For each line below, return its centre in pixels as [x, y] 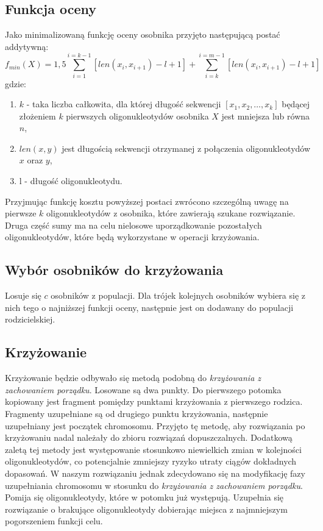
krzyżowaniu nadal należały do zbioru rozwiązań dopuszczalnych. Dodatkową [149, 437]
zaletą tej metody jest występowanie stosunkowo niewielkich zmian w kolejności [153, 449]
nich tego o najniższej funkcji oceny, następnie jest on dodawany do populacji [149, 307]
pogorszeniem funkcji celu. [54, 521]
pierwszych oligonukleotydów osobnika [137, 116]
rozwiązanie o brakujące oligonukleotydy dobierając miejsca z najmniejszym [146, 509]
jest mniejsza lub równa [266, 116]
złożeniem [37, 116]
